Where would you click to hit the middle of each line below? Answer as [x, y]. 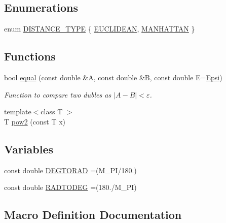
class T [52, 112]
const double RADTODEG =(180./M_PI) [70, 187]
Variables [29, 149]
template [18, 112]
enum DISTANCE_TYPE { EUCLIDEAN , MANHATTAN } [100, 29]
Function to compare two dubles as [58, 94]
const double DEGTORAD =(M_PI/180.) [70, 170]
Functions [30, 56]
